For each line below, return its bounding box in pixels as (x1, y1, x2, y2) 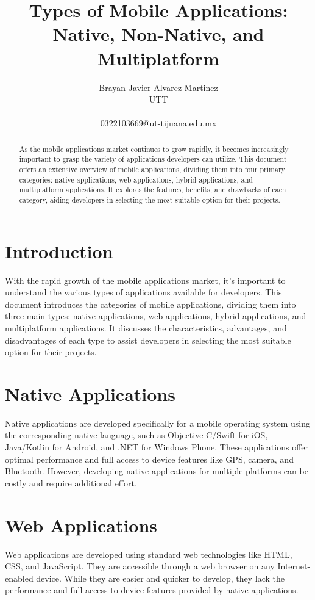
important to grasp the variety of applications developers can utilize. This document (19, 154, 287, 164)
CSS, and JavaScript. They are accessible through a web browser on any (5, 560, 275, 573)
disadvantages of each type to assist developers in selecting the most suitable (5, 333, 291, 346)
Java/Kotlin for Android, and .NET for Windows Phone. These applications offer (5, 441, 309, 454)
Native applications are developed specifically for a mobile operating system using (5, 416, 311, 429)
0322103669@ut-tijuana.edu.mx (100, 117, 217, 129)
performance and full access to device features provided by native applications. (5, 584, 299, 596)
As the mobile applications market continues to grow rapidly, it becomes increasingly (19, 143, 289, 154)
